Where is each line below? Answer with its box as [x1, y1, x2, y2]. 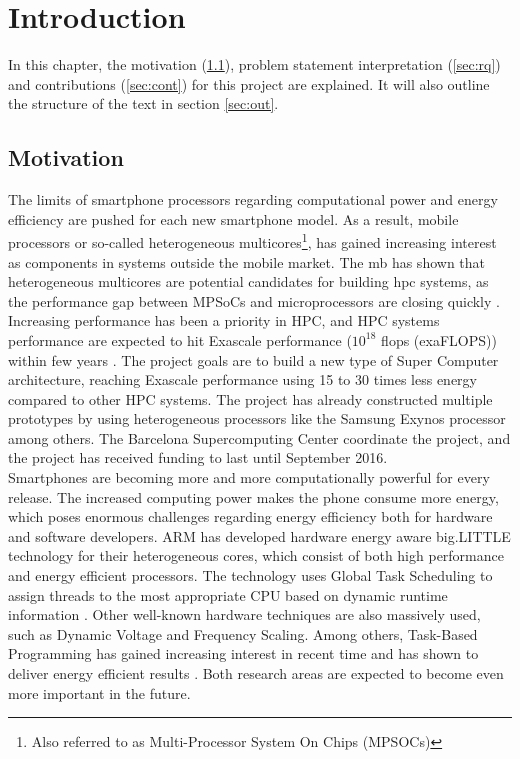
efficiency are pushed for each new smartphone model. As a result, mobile [8, 208, 459, 229]
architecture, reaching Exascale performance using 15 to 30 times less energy [8, 369, 477, 390]
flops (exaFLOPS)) [381, 329, 497, 350]
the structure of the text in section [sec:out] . [8, 93, 279, 114]
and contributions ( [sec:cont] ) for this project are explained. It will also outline [8, 73, 490, 94]
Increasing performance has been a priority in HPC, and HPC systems [8, 310, 440, 331]
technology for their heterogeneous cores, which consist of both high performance [8, 545, 504, 566]
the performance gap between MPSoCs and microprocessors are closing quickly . [8, 290, 500, 311]
